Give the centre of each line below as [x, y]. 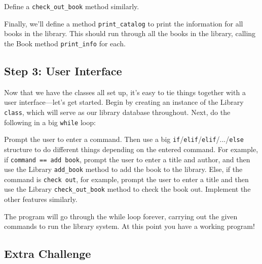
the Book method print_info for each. [65, 43]
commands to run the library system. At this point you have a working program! [129, 226]
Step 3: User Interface [63, 70]
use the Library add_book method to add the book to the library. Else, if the [123, 169]
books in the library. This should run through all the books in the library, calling [130, 33]
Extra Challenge [48, 254]
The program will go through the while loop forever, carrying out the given [121, 216]
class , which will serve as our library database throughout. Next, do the [117, 112]
